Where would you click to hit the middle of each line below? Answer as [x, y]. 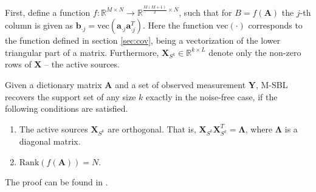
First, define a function [48, 12]
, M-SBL [272, 85]
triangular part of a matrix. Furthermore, [82, 52]
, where [259, 129]
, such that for [205, 12]
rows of [18, 64]
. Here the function [178, 25]
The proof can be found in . [57, 182]
